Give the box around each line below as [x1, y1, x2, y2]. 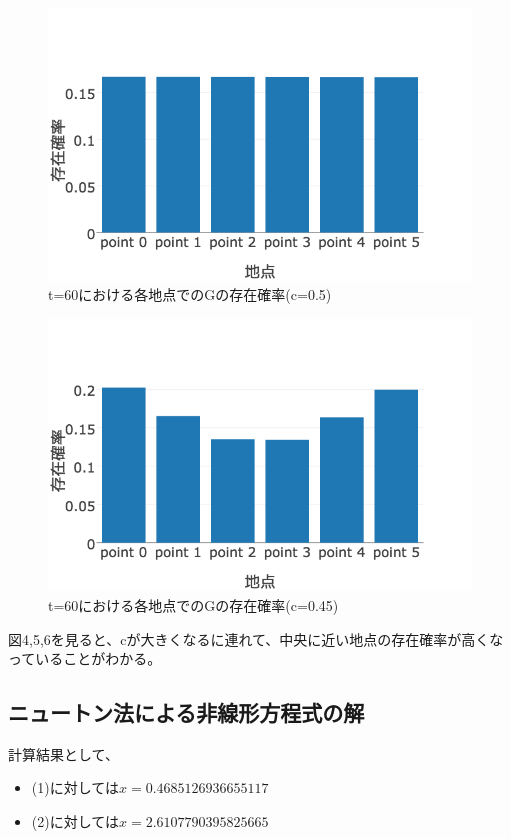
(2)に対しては [31, 811, 119, 832]
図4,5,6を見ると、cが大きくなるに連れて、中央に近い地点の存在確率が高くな [8, 628, 504, 649]
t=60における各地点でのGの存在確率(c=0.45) [48, 594, 339, 615]
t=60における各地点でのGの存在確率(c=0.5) [48, 284, 332, 305]
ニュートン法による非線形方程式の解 [8, 697, 365, 728]
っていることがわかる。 [8, 648, 162, 669]
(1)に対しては [31, 777, 119, 798]
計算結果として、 [8, 743, 119, 764]
